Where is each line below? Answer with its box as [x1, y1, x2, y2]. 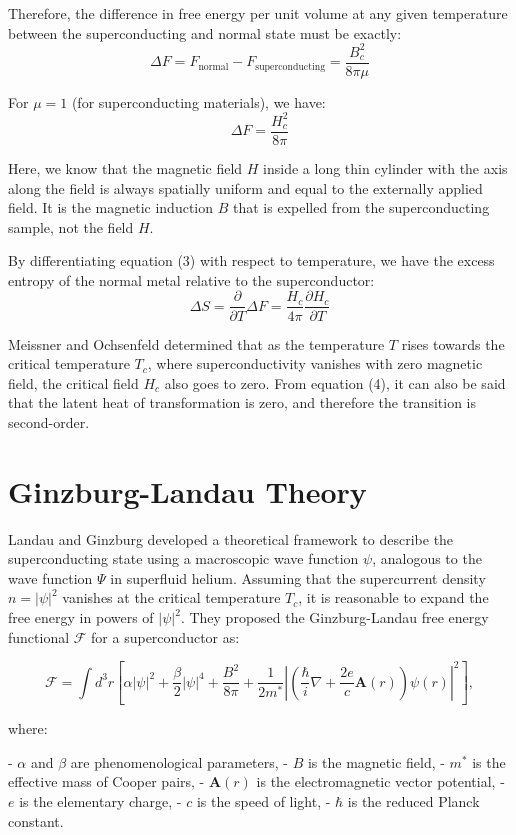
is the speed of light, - [196, 790, 331, 811]
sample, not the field [8, 216, 134, 237]
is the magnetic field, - [307, 751, 445, 772]
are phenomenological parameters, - [70, 751, 288, 772]
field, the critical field [8, 372, 139, 393]
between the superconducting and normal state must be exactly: [8, 22, 402, 43]
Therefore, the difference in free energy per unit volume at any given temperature [8, 3, 508, 23]
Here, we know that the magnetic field [8, 157, 243, 178]
